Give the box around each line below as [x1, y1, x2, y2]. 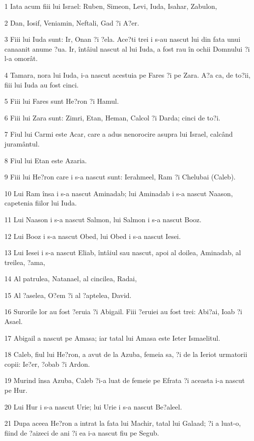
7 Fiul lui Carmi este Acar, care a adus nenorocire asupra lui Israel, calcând [4, 129, 233, 139]
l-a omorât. [4, 53, 38, 63]
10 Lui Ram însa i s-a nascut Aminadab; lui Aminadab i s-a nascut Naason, [4, 188, 233, 198]
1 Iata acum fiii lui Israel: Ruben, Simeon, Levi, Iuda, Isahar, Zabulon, [4, 1, 217, 11]
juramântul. [4, 138, 40, 148]
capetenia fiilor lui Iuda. [4, 198, 77, 208]
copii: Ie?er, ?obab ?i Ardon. [4, 358, 90, 369]
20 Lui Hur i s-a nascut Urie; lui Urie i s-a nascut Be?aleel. [4, 401, 182, 412]
